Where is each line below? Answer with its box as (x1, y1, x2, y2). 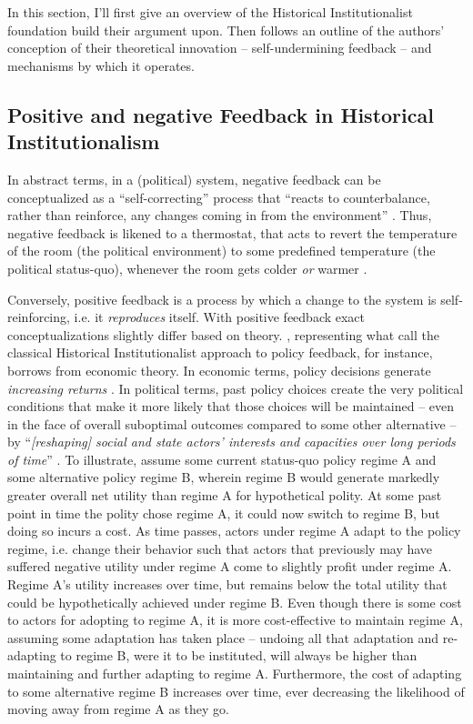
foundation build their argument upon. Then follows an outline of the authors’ (7, 20, 445, 39)
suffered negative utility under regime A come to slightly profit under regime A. (7, 557, 452, 576)
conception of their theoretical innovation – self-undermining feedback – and (7, 38, 432, 57)
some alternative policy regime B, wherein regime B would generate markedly (7, 468, 440, 487)
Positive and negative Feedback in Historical (7, 100, 434, 128)
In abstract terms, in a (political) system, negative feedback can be (7, 169, 381, 188)
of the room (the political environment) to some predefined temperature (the (7, 241, 436, 260)
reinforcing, (7, 307, 70, 327)
